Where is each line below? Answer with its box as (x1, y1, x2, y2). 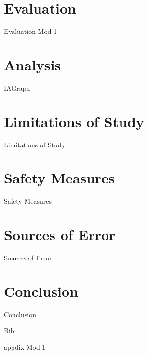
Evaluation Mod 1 (4, 26, 57, 36)
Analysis (4, 54, 61, 74)
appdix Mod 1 (4, 341, 46, 352)
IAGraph (4, 82, 30, 93)
